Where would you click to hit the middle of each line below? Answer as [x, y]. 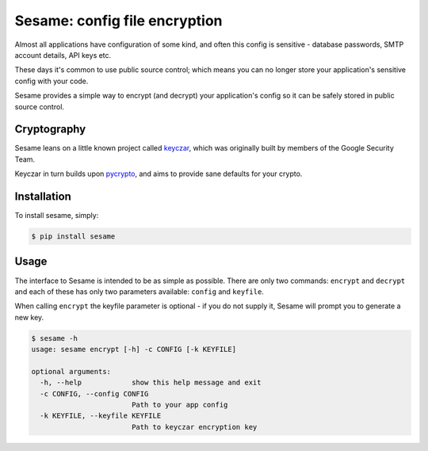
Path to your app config [180, 405]
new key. [29, 317]
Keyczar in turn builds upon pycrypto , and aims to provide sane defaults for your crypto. [159, 174]
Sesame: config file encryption [118, 21]
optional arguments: [71, 371]
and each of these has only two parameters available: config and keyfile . [139, 291]
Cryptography [50, 130]
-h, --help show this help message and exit [151, 383]
